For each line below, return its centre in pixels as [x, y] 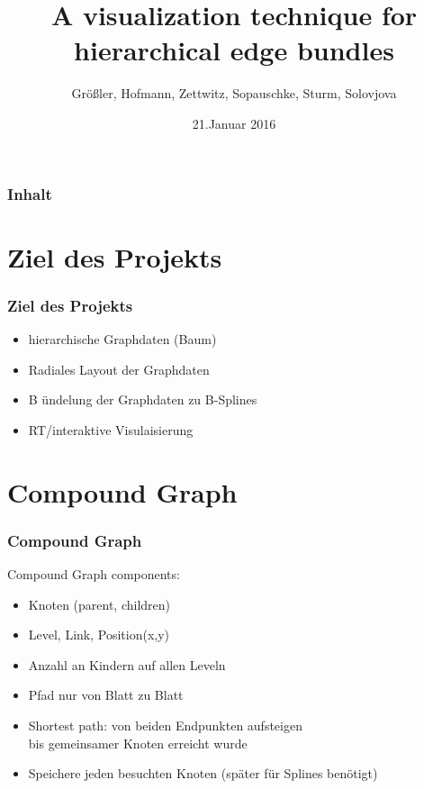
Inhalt [30, 193]
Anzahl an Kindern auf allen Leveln [127, 664]
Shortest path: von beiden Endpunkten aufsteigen [165, 725]
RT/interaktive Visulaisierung [111, 429]
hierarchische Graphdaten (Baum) [122, 339]
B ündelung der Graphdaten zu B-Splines [143, 399]
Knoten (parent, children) [99, 604]
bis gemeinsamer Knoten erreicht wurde [138, 743]
